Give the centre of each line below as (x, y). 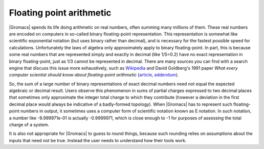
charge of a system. (29, 125)
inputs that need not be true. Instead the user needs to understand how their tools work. (98, 140)
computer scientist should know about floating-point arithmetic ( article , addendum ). (94, 75)
